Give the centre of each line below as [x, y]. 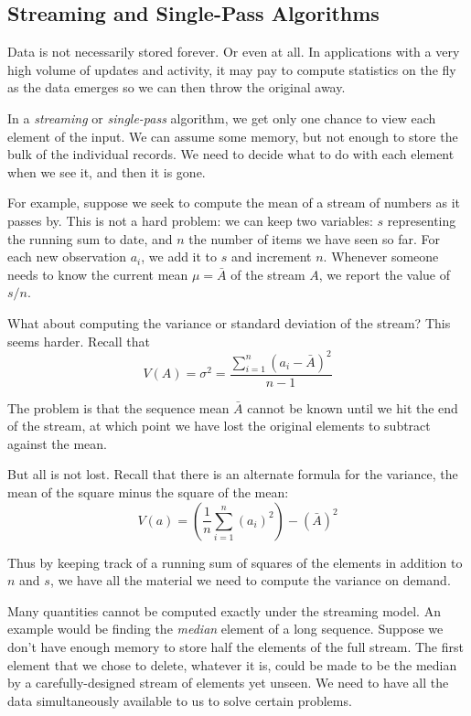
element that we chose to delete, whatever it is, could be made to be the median [232, 664]
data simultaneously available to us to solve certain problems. [180, 700]
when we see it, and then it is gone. [107, 171]
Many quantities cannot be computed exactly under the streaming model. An [224, 610]
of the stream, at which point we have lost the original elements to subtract [219, 426]
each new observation [67, 256]
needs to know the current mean [98, 274]
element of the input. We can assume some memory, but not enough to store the [233, 136]
